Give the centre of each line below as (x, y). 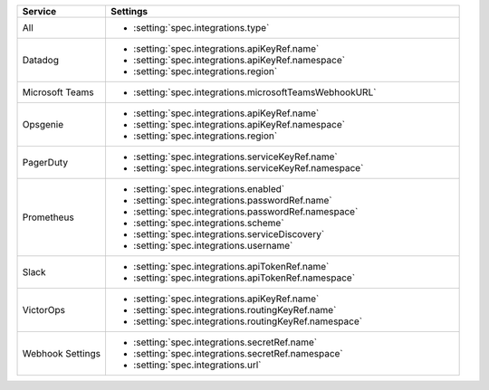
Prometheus (48, 217)
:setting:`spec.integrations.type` (201, 28)
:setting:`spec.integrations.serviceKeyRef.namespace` (248, 168)
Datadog (40, 60)
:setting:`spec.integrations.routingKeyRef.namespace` (247, 321)
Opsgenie (43, 124)
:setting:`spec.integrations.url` (197, 365)
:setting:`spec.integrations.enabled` (209, 189)
